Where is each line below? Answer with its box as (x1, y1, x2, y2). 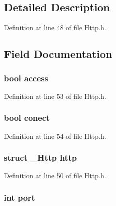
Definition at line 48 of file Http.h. (4, 22, 106, 33)
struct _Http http (4, 151, 77, 164)
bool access (4, 72, 49, 84)
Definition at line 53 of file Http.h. (4, 91, 106, 101)
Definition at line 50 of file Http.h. (4, 170, 106, 181)
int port (4, 191, 35, 203)
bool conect (4, 112, 50, 124)
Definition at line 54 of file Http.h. (4, 131, 106, 141)
